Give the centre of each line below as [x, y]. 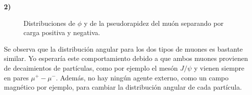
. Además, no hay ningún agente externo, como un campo [142, 77]
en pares [16, 77]
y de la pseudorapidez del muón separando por [154, 23]
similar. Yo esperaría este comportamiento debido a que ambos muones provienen [126, 58]
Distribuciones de [49, 23]
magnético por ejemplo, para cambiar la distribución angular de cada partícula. [123, 87]
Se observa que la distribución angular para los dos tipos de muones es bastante [124, 48]
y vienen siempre [219, 67]
